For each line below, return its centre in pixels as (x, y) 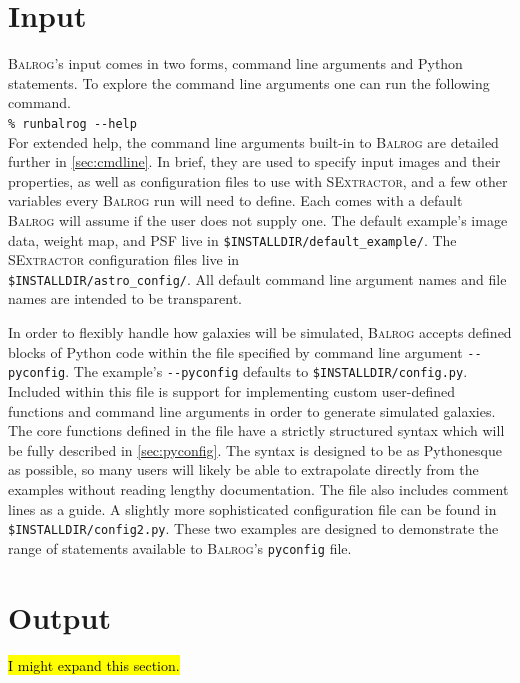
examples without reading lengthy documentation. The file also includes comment (258, 488)
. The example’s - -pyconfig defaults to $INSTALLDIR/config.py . (266, 371)
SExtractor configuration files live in (124, 259)
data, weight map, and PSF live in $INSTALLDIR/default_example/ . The (232, 239)
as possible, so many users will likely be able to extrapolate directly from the (243, 469)
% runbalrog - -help (72, 123)
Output (59, 616)
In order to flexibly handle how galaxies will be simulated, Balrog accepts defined (260, 332)
